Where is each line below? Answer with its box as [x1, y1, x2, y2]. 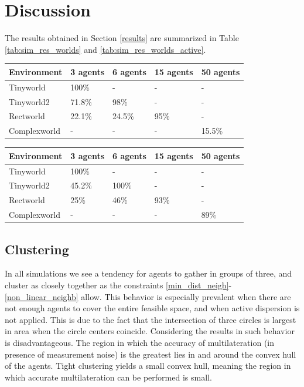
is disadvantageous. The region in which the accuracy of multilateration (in [5, 336, 275, 349]
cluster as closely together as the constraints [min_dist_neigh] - [5, 279, 232, 291]
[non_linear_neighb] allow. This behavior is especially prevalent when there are [5, 290, 291, 302]
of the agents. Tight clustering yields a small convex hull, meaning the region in [5, 359, 291, 372]
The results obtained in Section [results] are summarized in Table [5, 32, 239, 44]
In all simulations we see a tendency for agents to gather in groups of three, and [5, 267, 292, 280]
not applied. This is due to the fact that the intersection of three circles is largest [5, 313, 296, 325]
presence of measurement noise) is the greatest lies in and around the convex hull [5, 348, 296, 360]
